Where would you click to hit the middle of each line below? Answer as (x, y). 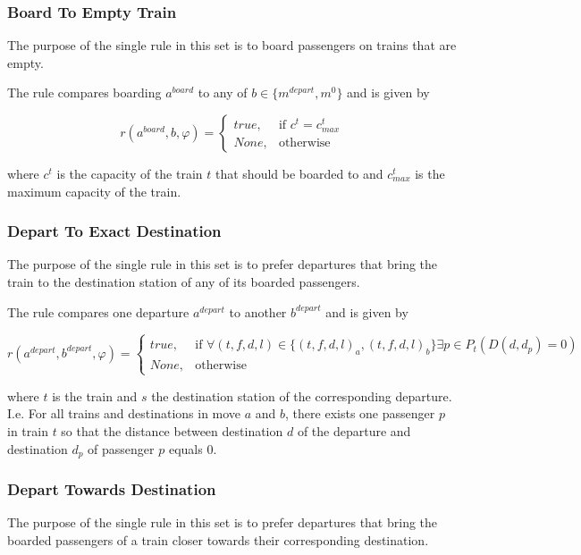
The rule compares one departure (98, 311)
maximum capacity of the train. (94, 191)
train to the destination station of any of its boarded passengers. (184, 282)
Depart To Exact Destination (114, 231)
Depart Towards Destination (112, 488)
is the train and (95, 395)
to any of (223, 92)
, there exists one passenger (360, 413)
